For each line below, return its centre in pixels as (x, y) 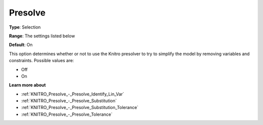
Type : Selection (25, 27)
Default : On (21, 45)
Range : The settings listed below (42, 36)
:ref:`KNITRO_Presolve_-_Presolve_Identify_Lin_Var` (73, 94)
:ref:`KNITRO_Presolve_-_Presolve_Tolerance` (67, 114)
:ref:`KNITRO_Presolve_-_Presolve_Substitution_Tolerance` (80, 108)
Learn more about (28, 85)
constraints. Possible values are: (41, 61)
